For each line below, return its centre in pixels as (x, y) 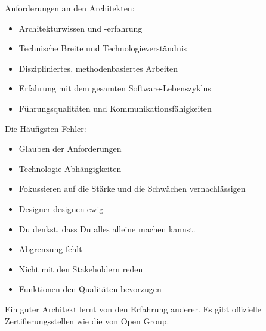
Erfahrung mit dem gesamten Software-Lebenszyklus (115, 88)
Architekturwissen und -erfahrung (81, 28)
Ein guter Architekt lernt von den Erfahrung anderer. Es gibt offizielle (133, 309)
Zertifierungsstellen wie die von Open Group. (87, 321)
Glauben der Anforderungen (70, 148)
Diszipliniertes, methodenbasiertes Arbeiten (98, 68)
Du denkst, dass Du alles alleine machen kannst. (107, 229)
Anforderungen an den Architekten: (70, 8)
